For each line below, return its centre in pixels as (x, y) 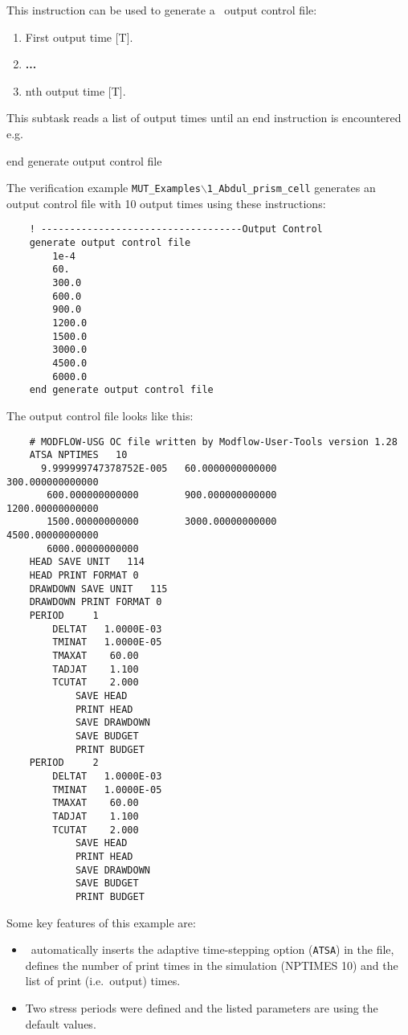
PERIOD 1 (64, 616)
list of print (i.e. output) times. (103, 981)
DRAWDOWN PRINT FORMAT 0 (96, 602)
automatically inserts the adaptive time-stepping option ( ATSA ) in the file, (212, 949)
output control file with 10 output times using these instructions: (166, 203)
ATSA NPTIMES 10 (78, 455)
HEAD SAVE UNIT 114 (87, 562)
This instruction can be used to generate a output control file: (162, 10)
